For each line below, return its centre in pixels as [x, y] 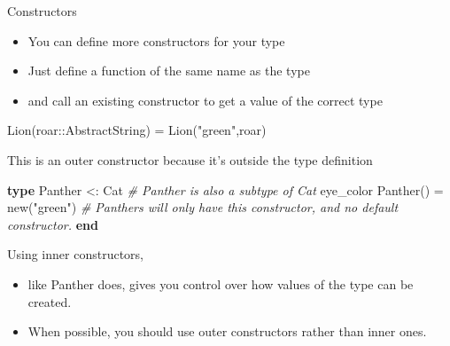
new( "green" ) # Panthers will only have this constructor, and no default [203, 207]
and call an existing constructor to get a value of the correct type [205, 100]
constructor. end [53, 224]
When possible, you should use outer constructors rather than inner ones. [227, 331]
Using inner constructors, [75, 254]
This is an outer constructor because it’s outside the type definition [190, 159]
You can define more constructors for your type [156, 40]
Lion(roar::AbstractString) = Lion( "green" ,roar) [137, 130]
